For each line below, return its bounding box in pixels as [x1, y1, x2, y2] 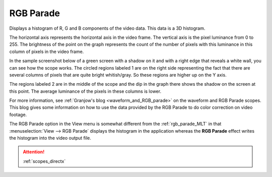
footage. [9, 111, 27, 117]
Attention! [23, 149, 45, 155]
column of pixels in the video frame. [9, 48, 84, 54]
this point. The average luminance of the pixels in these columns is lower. [9, 88, 161, 94]
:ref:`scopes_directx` [23, 158, 66, 164]
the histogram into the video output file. [9, 135, 92, 141]
